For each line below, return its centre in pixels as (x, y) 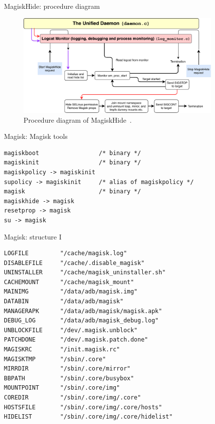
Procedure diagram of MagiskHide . (78, 119)
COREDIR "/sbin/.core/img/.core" (73, 398)
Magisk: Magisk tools (36, 136)
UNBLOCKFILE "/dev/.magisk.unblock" (71, 330)
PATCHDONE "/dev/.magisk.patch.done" (76, 340)
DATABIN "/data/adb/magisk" (64, 302)
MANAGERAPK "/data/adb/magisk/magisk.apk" (83, 311)
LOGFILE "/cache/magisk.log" (66, 253)
